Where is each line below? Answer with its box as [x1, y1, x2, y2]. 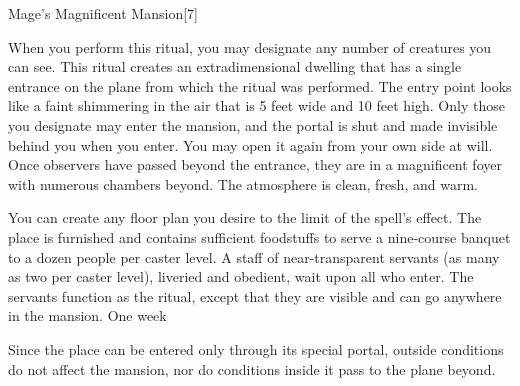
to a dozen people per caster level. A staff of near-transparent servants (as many [8, 246, 500, 267]
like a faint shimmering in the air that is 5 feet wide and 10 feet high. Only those [8, 95, 505, 116]
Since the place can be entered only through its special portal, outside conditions [8, 338, 504, 359]
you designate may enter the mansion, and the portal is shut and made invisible [8, 114, 498, 135]
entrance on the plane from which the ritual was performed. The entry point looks [8, 75, 512, 96]
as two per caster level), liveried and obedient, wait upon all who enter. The [8, 266, 474, 287]
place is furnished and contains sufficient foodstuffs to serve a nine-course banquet [8, 226, 511, 247]
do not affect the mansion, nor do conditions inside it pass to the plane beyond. [8, 358, 496, 379]
